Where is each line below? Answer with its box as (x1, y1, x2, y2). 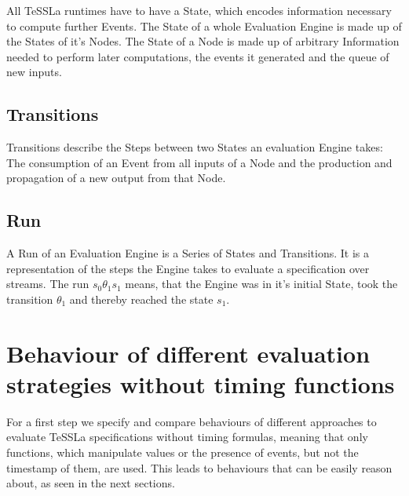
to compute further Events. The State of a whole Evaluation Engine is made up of (6, 17, 402, 34)
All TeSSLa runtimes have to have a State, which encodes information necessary (6, 2, 392, 18)
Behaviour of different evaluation (6, 337, 371, 369)
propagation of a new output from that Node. (6, 170, 226, 186)
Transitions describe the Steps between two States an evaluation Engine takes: (6, 139, 383, 155)
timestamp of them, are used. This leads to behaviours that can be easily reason (6, 459, 393, 476)
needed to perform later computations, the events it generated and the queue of (6, 48, 389, 64)
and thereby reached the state (69, 290, 214, 307)
